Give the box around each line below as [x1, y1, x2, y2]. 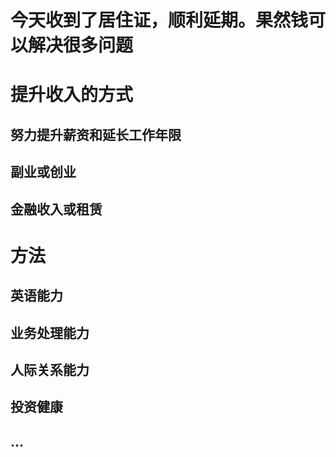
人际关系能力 [10, 361, 90, 378]
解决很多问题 [28, 34, 134, 57]
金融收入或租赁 [10, 201, 103, 218]
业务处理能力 [10, 324, 90, 341]
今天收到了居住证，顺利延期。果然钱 [10, 9, 309, 32]
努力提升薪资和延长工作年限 [10, 126, 182, 143]
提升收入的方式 [10, 84, 134, 106]
